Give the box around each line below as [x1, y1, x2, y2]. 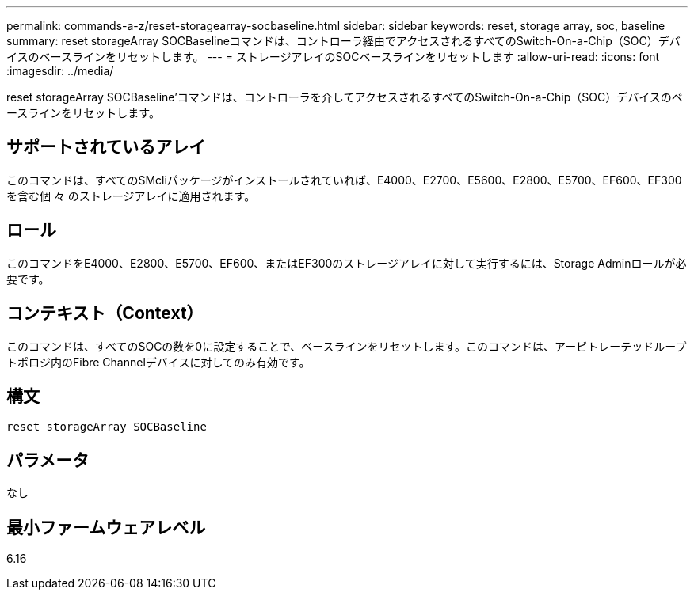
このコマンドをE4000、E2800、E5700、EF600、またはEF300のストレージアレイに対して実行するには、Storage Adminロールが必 [6, 256, 687, 270]
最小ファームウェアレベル [6, 517, 206, 537]
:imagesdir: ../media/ [6, 64, 114, 78]
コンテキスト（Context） [6, 303, 204, 324]
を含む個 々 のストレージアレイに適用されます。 [6, 188, 256, 203]
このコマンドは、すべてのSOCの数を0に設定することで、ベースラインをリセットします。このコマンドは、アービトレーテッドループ [6, 339, 687, 353]
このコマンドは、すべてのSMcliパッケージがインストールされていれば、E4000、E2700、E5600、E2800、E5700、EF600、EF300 [6, 173, 682, 187]
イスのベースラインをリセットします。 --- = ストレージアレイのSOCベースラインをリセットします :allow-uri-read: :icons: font [6, 50, 660, 63]
